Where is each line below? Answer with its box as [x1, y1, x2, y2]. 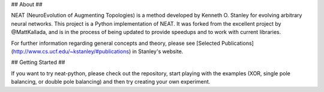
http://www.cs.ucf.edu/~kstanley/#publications [13, 48, 129, 55]
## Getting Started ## [11, 59, 65, 66]
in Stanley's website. [132, 48, 184, 55]
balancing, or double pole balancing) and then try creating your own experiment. [11, 78, 211, 85]
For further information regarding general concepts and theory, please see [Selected [11, 39, 220, 47]
